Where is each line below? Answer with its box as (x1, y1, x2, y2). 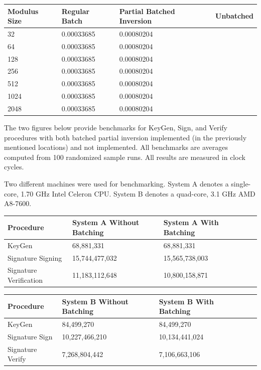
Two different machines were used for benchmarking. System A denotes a (4, 178, 229, 189)
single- (231, 178, 251, 189)
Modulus (8, 6, 39, 16)
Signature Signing (8, 252, 62, 263)
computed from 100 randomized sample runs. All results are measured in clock (4, 151, 245, 162)
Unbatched (215, 11, 253, 21)
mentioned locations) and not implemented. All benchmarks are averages (4, 142, 228, 152)
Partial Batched (119, 6, 175, 16)
